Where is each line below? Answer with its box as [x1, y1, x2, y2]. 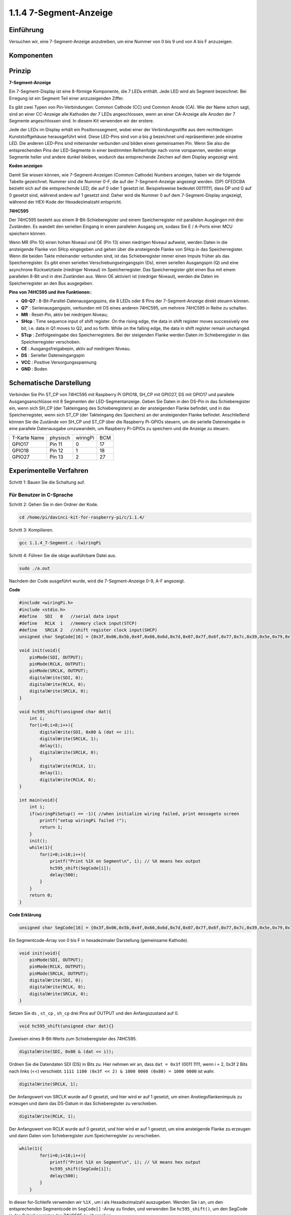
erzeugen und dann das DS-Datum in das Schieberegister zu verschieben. [9, 1100, 158, 1106]
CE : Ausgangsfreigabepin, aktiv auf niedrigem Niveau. [21, 346, 131, 352]
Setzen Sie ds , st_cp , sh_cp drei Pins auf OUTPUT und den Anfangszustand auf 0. [9, 1010, 179, 1016]
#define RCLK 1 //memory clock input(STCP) [19, 620, 137, 626]
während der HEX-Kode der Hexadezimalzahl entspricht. [9, 199, 122, 205]
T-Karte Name [12, 434, 45, 441]
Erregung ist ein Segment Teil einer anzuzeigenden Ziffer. [9, 95, 124, 101]
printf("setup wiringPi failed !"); [39, 817, 127, 823]
